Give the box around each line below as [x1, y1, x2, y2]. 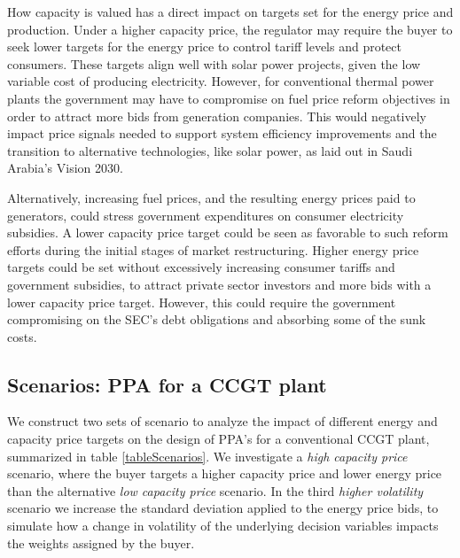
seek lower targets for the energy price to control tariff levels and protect [7, 37, 402, 56]
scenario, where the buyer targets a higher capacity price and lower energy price [7, 464, 442, 483]
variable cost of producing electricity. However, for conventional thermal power [7, 72, 434, 90]
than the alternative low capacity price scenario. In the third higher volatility [7, 481, 424, 500]
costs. [7, 327, 37, 345]
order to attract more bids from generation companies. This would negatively [7, 106, 426, 125]
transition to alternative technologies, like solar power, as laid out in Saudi [7, 141, 413, 159]
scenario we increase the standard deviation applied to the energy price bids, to [7, 499, 439, 517]
